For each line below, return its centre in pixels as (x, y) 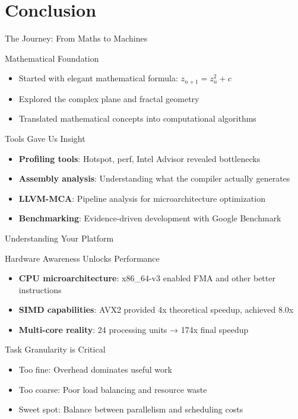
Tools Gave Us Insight (45, 138)
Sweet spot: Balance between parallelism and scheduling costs (131, 409)
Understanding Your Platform (59, 238)
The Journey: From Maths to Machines (76, 38)
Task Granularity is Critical (55, 349)
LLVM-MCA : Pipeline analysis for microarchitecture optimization (142, 198)
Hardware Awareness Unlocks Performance (82, 258)
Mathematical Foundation (52, 58)
